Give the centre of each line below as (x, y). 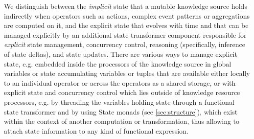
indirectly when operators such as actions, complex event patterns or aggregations (127, 15)
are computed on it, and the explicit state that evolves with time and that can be (126, 25)
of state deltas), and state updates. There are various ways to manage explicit (121, 54)
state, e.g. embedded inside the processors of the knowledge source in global (118, 63)
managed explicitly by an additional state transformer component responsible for (125, 35)
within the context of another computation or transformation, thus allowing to (122, 121)
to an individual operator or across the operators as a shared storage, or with (120, 82)
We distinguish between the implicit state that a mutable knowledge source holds (126, 6)
